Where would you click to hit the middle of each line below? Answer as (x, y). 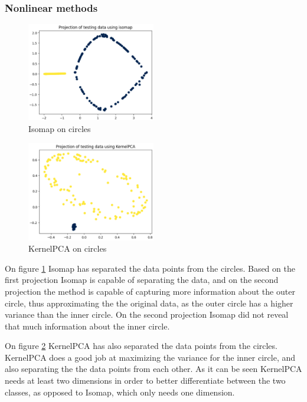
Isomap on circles (60, 128)
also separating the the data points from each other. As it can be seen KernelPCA (153, 369)
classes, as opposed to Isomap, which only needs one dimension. (120, 392)
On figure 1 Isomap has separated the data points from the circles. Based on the (150, 268)
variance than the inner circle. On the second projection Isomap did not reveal (147, 314)
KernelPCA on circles (68, 248)
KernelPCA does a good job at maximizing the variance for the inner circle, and (150, 357)
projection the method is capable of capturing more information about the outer (150, 291)
